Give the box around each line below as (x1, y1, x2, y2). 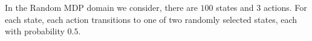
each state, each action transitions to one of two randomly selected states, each (5, 13, 297, 25)
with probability (5, 25, 65, 37)
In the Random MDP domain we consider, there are (5, 1, 198, 13)
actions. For (263, 1, 307, 13)
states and (216, 1, 254, 13)
